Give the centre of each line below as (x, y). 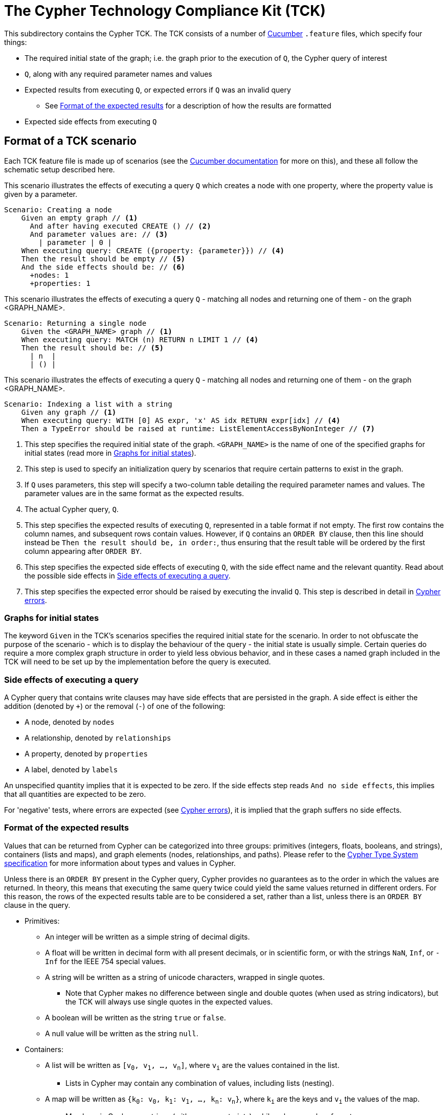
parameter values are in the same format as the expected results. (135, 493)
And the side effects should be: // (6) (103, 267)
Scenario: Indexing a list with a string (88, 404)
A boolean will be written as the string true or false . (136, 1017)
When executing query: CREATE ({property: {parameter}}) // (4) (153, 250)
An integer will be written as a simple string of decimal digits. (148, 936)
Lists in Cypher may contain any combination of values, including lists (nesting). (200, 1083)
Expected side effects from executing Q (91, 121)
